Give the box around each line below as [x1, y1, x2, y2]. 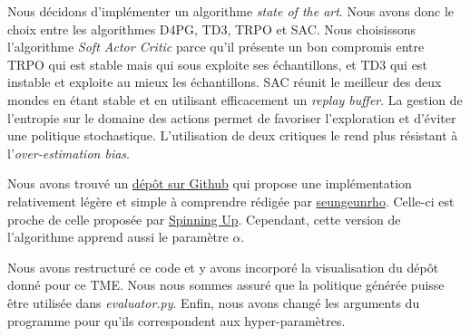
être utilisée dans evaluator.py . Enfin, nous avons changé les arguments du [7, 293, 420, 312]
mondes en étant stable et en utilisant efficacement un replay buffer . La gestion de [7, 90, 463, 109]
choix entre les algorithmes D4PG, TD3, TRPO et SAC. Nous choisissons [7, 19, 416, 38]
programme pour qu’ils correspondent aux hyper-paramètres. [7, 311, 346, 330]
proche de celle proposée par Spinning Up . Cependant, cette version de [7, 209, 401, 228]
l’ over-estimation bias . [7, 143, 130, 162]
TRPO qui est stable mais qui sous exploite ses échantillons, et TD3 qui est [7, 54, 427, 73]
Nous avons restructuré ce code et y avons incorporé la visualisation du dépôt [7, 257, 439, 276]
